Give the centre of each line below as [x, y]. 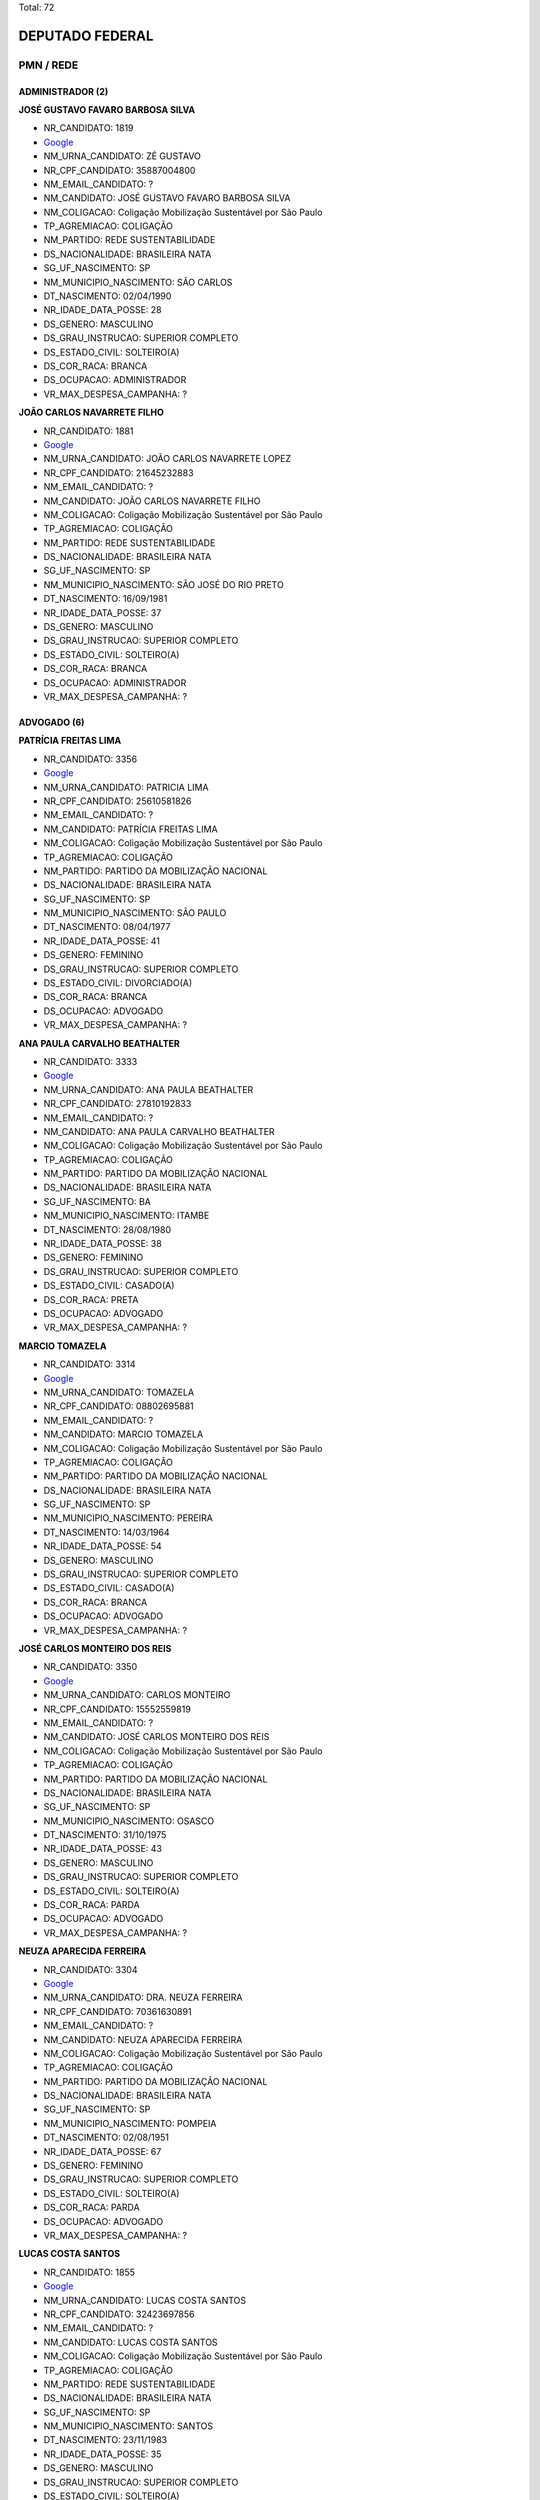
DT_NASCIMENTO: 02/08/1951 [106, 2137]
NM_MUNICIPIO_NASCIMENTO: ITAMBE [126, 1216]
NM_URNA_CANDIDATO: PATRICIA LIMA [126, 787]
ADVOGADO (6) [51, 722]
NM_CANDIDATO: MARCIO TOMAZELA [123, 1434]
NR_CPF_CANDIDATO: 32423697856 [119, 2314]
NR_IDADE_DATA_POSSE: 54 [102, 1546]
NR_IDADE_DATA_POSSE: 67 [102, 2151]
